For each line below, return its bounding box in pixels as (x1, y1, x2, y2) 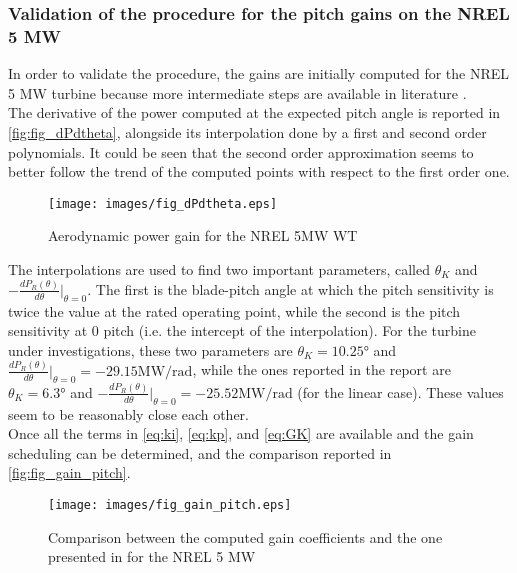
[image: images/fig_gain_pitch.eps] (48, 498, 292, 513)
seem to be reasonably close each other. (8, 403, 249, 424)
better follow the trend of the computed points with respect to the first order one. (8, 161, 510, 182)
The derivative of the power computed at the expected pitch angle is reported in (8, 102, 501, 123)
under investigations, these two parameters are (8, 339, 293, 360)
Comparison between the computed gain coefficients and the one (48, 526, 443, 547)
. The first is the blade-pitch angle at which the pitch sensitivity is (87, 278, 494, 299)
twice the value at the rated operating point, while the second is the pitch (8, 300, 461, 321)
